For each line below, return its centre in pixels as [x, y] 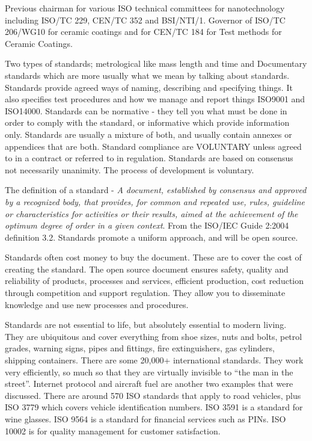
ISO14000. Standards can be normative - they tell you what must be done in [146, 110]
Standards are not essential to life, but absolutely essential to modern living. [146, 325]
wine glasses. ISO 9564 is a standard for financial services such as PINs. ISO [145, 419]
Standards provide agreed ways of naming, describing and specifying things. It [149, 87]
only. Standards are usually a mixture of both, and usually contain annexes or [148, 134]
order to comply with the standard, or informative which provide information [147, 122]
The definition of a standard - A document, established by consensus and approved [156, 190]
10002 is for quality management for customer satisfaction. [113, 430]
